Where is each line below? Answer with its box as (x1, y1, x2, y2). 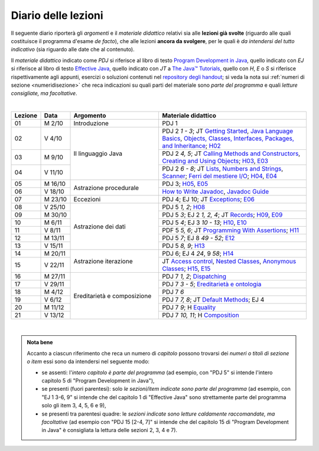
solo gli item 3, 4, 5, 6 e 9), (41, 402, 106, 409)
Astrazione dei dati (73, 222, 126, 230)
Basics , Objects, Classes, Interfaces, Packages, (162, 135, 295, 143)
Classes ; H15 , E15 (162, 264, 211, 273)
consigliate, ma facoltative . (11, 90, 77, 97)
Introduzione (73, 119, 109, 128)
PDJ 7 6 (162, 288, 184, 296)
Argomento (73, 112, 106, 120)
